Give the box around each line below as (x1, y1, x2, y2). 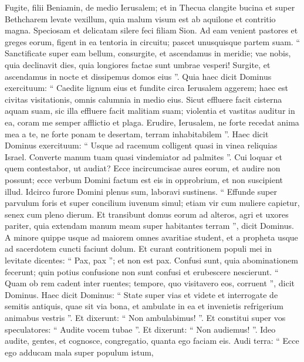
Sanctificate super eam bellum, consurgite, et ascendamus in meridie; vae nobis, (5, 47, 291, 59)
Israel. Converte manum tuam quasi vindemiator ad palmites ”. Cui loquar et (5, 150, 282, 163)
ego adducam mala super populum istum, (5, 346, 154, 358)
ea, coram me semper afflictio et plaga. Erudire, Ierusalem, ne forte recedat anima (5, 116, 299, 128)
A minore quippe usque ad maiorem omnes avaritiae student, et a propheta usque (5, 231, 298, 243)
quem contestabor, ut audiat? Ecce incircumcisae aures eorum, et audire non (5, 162, 281, 174)
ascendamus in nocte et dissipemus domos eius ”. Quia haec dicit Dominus (5, 70, 272, 82)
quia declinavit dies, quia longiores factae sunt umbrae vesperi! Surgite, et (5, 58, 271, 70)
